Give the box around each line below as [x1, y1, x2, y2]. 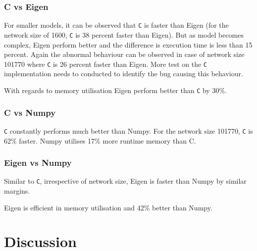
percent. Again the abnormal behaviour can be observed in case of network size [4, 49, 245, 59]
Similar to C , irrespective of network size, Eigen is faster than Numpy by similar [4, 176, 247, 186]
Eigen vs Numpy [4, 156, 72, 169]
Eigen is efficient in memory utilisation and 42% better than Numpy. [4, 202, 212, 212]
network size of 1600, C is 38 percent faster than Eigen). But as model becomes [4, 29, 244, 40]
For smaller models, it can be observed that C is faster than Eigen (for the [4, 20, 229, 30]
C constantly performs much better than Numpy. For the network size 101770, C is [4, 125, 253, 136]
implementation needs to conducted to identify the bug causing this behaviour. [4, 68, 243, 79]
